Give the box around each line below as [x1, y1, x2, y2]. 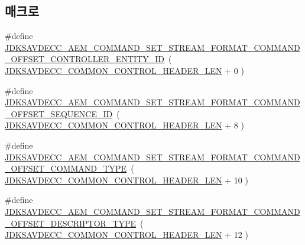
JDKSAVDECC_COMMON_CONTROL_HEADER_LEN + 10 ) [5, 173, 248, 186]
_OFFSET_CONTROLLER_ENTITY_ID [5, 53, 164, 65]
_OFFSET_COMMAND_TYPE [5, 162, 127, 175]
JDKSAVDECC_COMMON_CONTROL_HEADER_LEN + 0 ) [5, 64, 244, 76]
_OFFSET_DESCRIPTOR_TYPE [5, 217, 137, 229]
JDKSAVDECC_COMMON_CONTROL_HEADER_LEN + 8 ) [5, 119, 244, 131]
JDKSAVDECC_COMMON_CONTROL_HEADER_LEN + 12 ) [5, 228, 248, 241]
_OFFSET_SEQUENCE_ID [5, 107, 113, 120]
